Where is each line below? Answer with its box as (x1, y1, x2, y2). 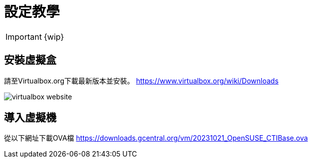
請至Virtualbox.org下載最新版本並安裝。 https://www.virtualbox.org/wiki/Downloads (4, 76, 279, 85)
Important (5, 31, 42, 42)
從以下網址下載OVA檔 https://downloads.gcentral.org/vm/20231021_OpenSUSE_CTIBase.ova (4, 134, 308, 143)
